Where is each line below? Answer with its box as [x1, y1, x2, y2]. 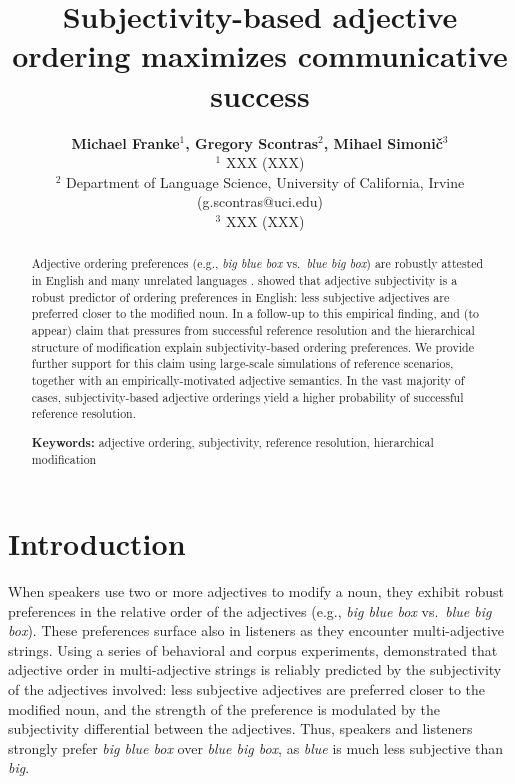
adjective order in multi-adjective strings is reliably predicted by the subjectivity [8, 659, 502, 680]
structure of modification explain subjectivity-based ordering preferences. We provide [31, 338, 474, 355]
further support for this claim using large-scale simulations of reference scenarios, [31, 355, 454, 372]
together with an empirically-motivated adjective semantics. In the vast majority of [31, 371, 465, 388]
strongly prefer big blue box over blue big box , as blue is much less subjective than [8, 737, 504, 758]
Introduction [8, 523, 186, 564]
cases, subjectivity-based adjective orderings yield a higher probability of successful [31, 388, 464, 405]
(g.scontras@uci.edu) [197, 191, 323, 212]
